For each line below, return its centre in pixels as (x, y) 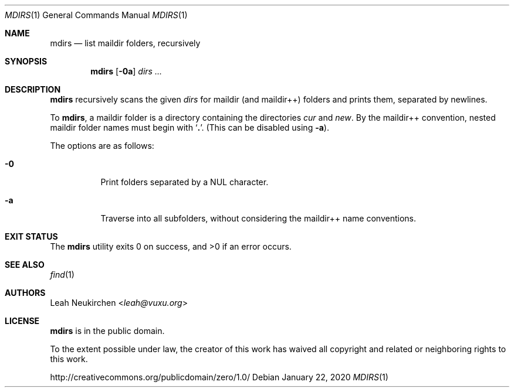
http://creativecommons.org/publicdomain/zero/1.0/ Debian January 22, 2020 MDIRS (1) (219, 377)
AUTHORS (25, 293)
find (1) (62, 275)
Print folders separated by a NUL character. (185, 182)
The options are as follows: (102, 146)
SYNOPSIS (26, 61)
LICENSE (22, 321)
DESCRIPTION (33, 89)
